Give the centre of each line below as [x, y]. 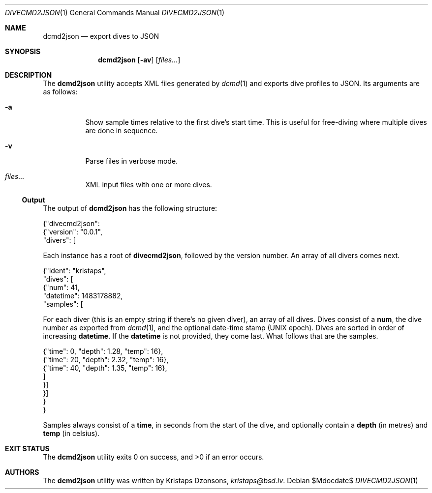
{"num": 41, [61, 287]
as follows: [60, 92]
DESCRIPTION [29, 75]
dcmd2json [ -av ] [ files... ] [139, 60]
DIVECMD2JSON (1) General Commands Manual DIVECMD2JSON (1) [115, 13]
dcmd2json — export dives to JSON [101, 36]
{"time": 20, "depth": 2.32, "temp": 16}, [106, 360]
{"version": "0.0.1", [73, 232]
